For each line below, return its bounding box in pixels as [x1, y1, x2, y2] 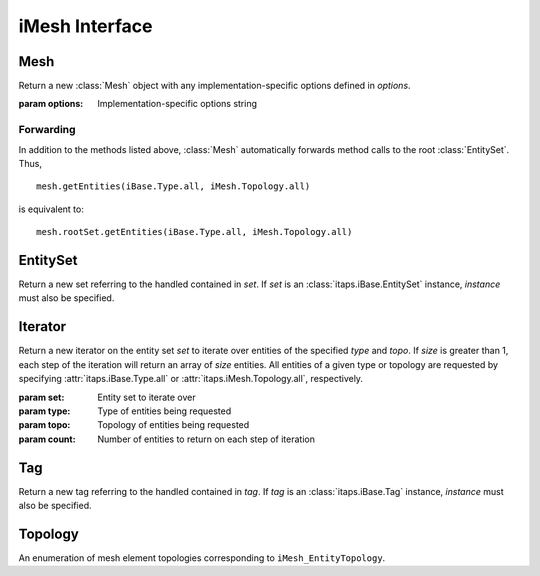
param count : [18, 433, 76, 445]
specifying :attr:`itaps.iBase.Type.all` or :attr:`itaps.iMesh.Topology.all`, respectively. [18, 373, 364, 385]
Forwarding [18, 123, 76, 137]
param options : [18, 98, 84, 110]
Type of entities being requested [97, 405, 232, 417]
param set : [18, 391, 65, 403]
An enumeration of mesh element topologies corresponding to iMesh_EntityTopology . [18, 551, 386, 564]
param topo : [18, 419, 71, 431]
